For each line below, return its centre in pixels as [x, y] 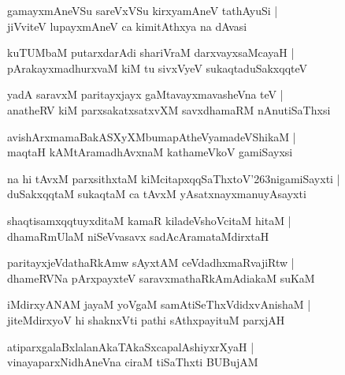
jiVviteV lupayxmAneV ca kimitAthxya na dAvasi [127, 26]
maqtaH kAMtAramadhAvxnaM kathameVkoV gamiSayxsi [150, 152]
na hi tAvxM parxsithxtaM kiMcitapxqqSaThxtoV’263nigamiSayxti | [174, 178]
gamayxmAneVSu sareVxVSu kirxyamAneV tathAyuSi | [143, 10]
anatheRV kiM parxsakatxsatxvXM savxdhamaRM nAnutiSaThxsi [169, 109]
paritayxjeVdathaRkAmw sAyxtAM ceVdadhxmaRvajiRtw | [151, 262]
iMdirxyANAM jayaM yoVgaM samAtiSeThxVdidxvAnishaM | [159, 304]
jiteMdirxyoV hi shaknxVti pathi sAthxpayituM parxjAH [146, 319]
